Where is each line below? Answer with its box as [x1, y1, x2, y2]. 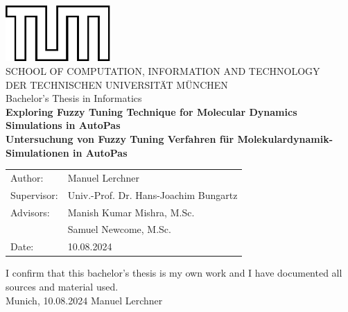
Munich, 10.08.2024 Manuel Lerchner [6, 293, 163, 307]
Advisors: [10, 205, 50, 219]
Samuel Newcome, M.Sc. [67, 222, 171, 236]
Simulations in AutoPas [6, 118, 121, 132]
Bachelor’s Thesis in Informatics [6, 91, 142, 105]
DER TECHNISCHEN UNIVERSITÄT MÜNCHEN [6, 77, 228, 92]
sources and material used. [6, 279, 119, 293]
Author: [10, 170, 44, 184]
